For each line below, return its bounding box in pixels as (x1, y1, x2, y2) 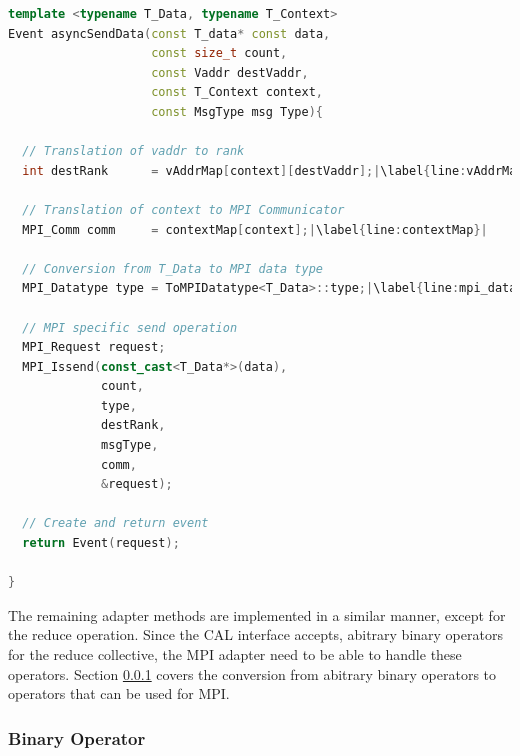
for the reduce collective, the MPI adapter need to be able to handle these (8, 644, 462, 664)
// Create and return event (22, 516, 209, 531)
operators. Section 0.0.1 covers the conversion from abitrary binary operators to (8, 663, 497, 684)
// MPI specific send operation (22, 320, 238, 335)
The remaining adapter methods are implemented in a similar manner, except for (8, 604, 506, 625)
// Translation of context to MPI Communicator (22, 202, 345, 217)
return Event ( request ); (22, 536, 180, 551)
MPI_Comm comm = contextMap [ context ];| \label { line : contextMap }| (22, 222, 488, 237)
